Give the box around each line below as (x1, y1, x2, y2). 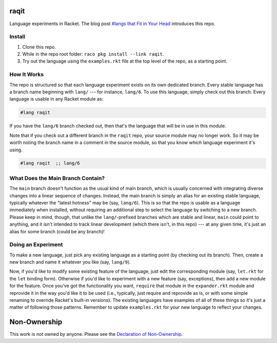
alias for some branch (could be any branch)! (9, 228, 105, 234)
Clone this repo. (22, 44, 56, 50)
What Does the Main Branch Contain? (9, 174, 105, 181)
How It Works (9, 71, 44, 78)
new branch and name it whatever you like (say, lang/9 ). (9, 259, 131, 265)
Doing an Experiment (9, 241, 63, 248)
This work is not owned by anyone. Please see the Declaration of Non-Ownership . (9, 331, 183, 337)
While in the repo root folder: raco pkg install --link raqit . (22, 51, 164, 57)
